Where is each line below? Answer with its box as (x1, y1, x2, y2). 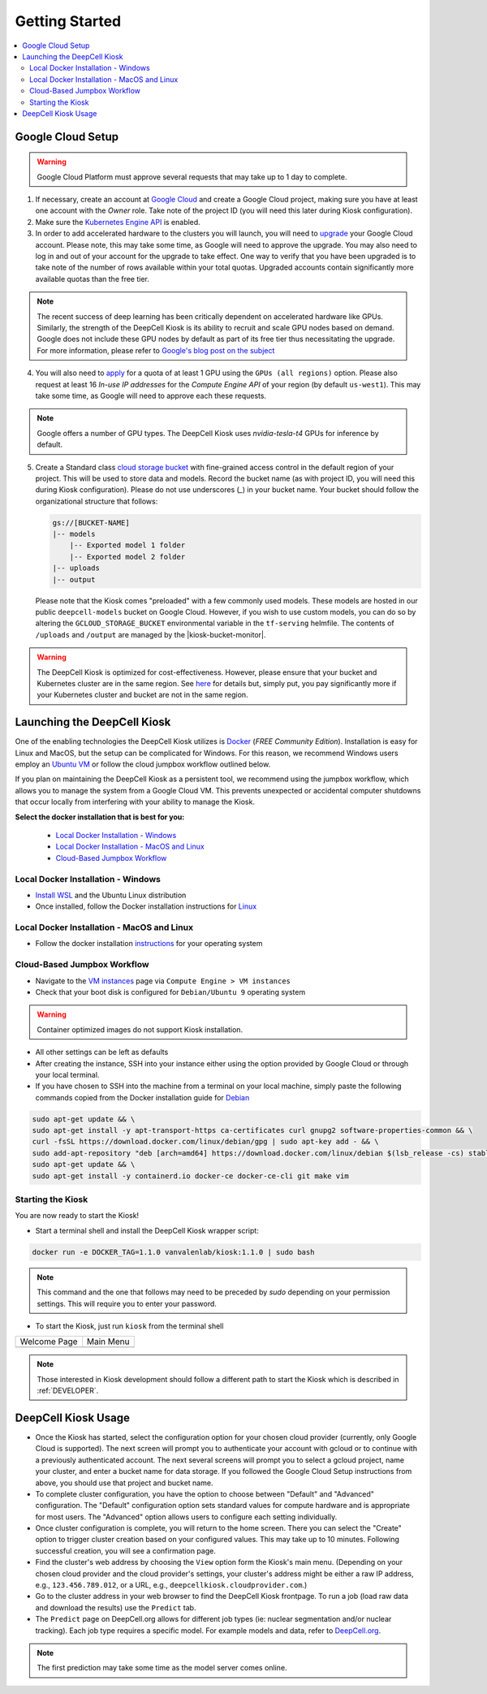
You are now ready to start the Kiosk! (15, 1211, 140, 1221)
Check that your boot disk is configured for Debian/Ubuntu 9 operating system (35, 987, 306, 996)
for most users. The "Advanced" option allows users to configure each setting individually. (35, 1511, 338, 1522)
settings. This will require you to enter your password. (37, 1299, 217, 1308)
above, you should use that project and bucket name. (35, 1478, 213, 1488)
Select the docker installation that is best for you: (15, 812, 185, 822)
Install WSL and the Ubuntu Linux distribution (35, 890, 187, 900)
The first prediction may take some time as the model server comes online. (37, 1663, 287, 1673)
